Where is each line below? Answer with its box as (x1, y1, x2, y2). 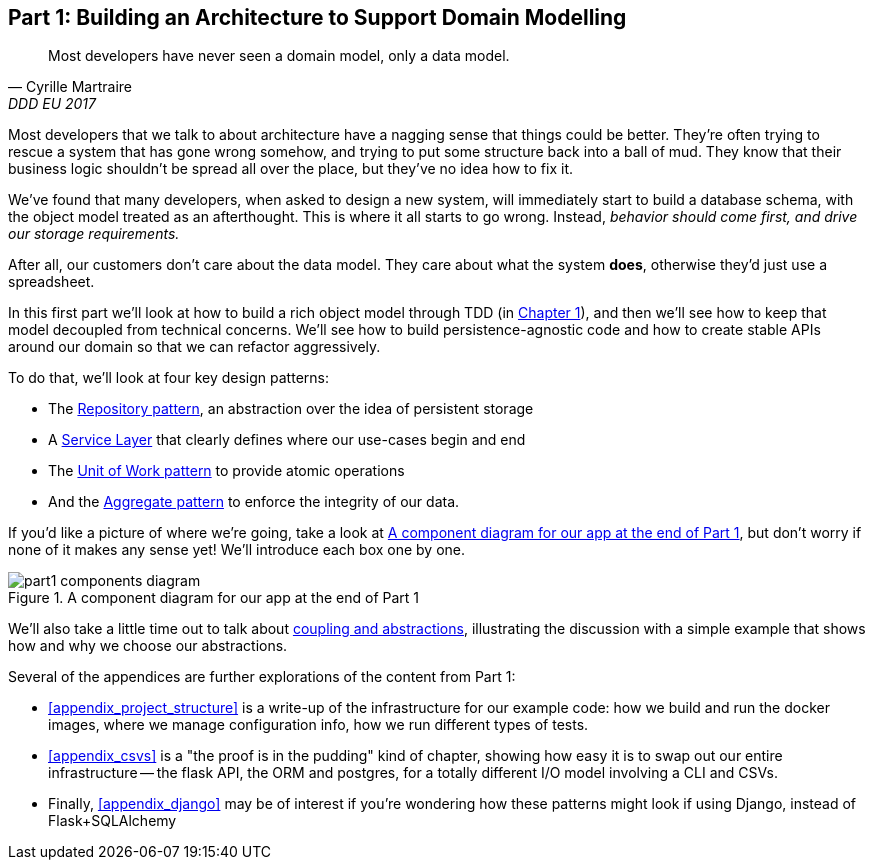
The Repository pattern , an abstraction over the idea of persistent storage (48, 400, 534, 418)
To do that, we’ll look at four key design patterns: (8, 369, 329, 387)
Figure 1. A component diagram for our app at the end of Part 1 (8, 589, 420, 607)
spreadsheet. (8, 273, 95, 291)
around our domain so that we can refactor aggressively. (8, 338, 381, 356)
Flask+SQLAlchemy (48, 812, 177, 830)
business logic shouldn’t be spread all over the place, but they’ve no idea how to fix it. (8, 160, 574, 178)
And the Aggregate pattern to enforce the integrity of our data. (48, 493, 460, 511)
